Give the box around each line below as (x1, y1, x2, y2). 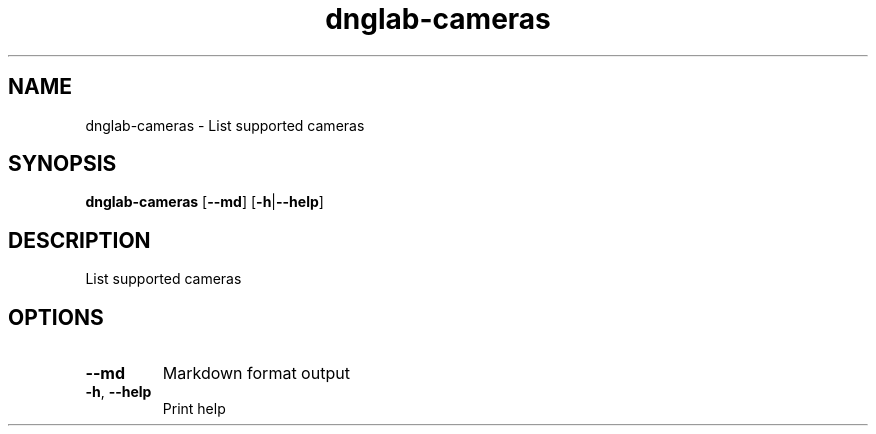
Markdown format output (162, 363, 350, 384)
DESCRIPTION (8, 227, 151, 253)
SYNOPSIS (8, 151, 117, 177)
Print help (162, 400, 226, 418)
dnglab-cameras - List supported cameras (85, 116, 365, 134)
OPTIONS (8, 304, 104, 330)
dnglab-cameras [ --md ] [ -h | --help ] (85, 193, 324, 211)
